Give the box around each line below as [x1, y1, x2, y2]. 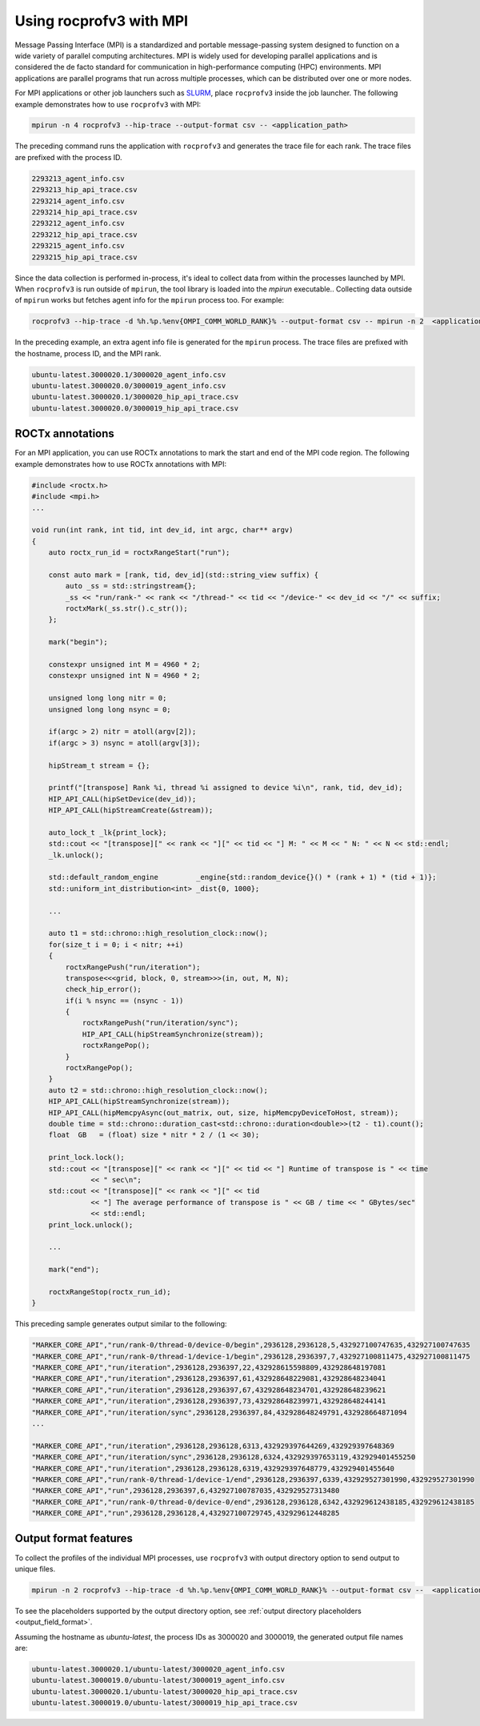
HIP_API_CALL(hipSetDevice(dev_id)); [48, 794, 197, 804]
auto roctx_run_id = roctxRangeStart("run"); [48, 548, 230, 557]
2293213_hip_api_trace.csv [31, 185, 138, 195]
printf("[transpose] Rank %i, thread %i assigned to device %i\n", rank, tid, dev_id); [48, 783, 403, 793]
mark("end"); [48, 1265, 100, 1274]
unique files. [14, 1563, 56, 1573]
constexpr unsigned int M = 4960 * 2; [48, 660, 201, 668]
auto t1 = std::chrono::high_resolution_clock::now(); [48, 929, 268, 938]
